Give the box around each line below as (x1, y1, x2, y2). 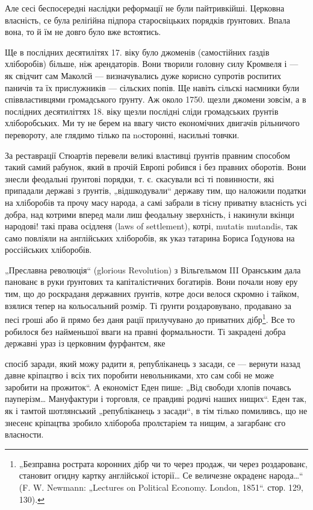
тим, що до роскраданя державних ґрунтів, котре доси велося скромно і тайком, (5, 287, 299, 300)
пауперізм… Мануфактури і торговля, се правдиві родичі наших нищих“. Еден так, (5, 392, 307, 405)
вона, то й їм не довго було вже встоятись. (5, 25, 161, 38)
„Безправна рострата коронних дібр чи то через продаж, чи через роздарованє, (19, 457, 308, 470)
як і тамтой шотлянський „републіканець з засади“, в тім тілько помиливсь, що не (5, 404, 308, 417)
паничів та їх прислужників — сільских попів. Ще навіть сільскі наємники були (5, 81, 299, 94)
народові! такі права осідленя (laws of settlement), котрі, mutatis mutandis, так (5, 220, 298, 232)
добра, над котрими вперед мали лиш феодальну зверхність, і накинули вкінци (5, 208, 294, 220)
